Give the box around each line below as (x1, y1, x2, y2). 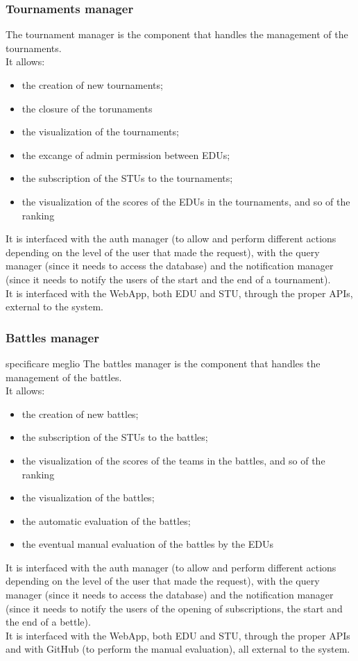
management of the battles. (6, 369, 122, 384)
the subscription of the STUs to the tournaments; (22, 171, 233, 185)
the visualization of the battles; (22, 490, 155, 505)
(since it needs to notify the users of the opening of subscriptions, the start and (6, 601, 343, 615)
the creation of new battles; (22, 406, 139, 421)
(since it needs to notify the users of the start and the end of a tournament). (6, 271, 331, 286)
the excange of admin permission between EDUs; (22, 147, 230, 162)
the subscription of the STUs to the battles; (22, 430, 208, 444)
